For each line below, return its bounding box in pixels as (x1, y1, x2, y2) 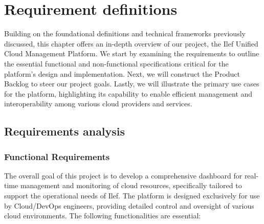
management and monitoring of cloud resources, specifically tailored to (20, 180, 242, 191)
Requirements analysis (4, 123, 125, 139)
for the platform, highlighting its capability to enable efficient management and (4, 88, 253, 99)
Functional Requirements (4, 150, 110, 163)
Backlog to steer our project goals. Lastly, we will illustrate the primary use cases (4, 78, 259, 89)
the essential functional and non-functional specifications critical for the (4, 58, 229, 69)
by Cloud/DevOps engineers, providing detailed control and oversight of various (4, 200, 254, 211)
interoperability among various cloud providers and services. (4, 98, 192, 109)
